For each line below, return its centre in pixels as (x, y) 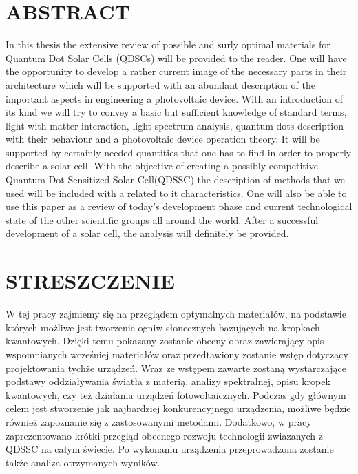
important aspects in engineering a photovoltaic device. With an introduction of (174, 98)
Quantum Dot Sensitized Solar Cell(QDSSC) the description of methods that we (176, 179)
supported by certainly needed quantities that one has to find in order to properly (179, 152)
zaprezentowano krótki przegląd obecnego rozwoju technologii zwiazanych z (164, 435)
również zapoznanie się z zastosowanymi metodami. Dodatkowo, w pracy (159, 421)
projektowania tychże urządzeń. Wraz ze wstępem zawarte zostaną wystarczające (176, 368)
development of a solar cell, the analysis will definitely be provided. (147, 233)
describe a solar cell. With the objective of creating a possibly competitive (162, 166)
